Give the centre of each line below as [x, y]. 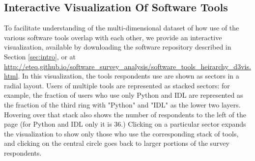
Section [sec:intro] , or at [40, 56]
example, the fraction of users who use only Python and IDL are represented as [124, 95]
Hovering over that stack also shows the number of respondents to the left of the [125, 114]
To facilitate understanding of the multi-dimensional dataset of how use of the [122, 28]
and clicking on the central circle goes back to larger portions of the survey [117, 143]
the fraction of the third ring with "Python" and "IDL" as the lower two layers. [122, 104]
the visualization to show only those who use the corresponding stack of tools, [121, 133]
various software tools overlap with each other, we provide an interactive [113, 37]
